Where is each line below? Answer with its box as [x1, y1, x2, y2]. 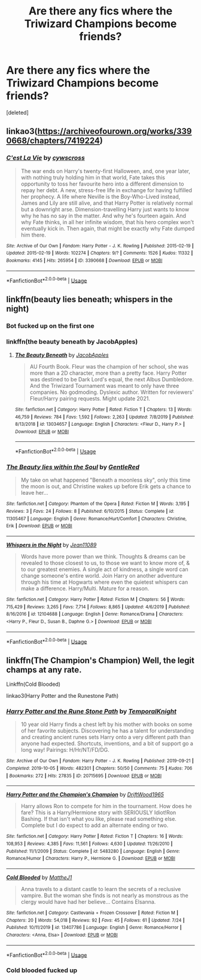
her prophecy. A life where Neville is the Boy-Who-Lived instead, [20, 193, 181, 200]
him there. [20, 231, 46, 238]
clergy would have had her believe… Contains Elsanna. [20, 898, 156, 906]
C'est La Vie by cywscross [6, 154, 85, 162]
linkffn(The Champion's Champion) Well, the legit [6, 655, 194, 665]
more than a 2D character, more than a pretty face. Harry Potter [29, 369, 187, 377]
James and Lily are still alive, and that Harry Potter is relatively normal [20, 199, 193, 207]
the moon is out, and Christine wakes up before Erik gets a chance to [20, 483, 191, 490]
